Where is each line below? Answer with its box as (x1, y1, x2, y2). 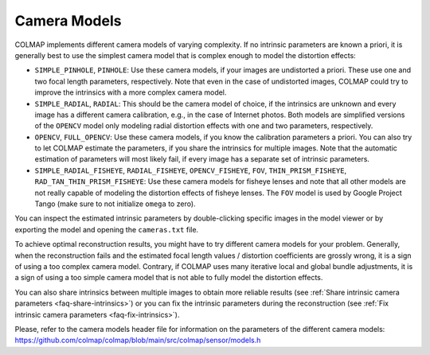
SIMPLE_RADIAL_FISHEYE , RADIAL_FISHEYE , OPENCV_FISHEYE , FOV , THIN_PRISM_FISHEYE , (34, 166, 347, 175)
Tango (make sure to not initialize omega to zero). (34, 199, 196, 209)
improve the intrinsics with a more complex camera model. (34, 88, 227, 97)
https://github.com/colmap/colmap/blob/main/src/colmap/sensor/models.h (14, 335, 261, 345)
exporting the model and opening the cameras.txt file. (14, 224, 199, 234)
